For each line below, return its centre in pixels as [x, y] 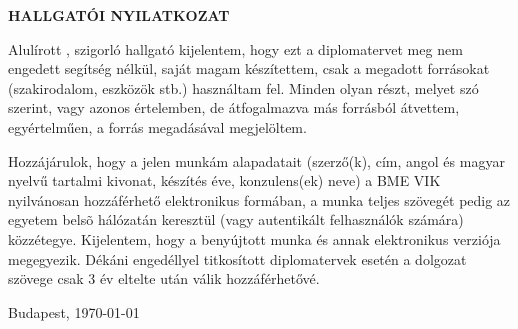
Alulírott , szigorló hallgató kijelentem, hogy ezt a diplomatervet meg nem [235, 48]
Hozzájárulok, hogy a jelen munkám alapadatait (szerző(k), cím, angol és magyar [256, 160]
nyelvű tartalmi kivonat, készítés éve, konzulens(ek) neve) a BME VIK [224, 180]
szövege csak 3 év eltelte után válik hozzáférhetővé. [164, 278]
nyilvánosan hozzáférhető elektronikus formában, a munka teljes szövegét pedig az [259, 199]
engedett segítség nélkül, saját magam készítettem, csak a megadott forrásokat [249, 68]
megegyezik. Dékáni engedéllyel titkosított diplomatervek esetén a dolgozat [237, 258]
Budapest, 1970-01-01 [74, 311]
